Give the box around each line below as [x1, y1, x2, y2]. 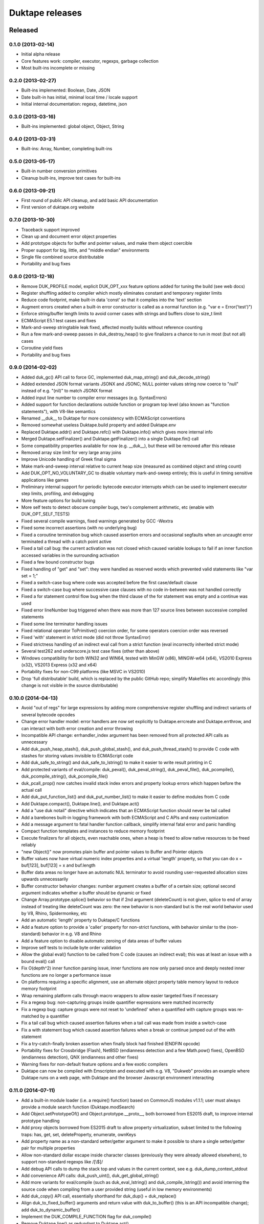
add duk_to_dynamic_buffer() [21, 1207, 81, 1213]
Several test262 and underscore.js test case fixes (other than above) [21, 648, 160, 654]
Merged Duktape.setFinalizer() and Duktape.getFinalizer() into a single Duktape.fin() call [21, 436, 199, 442]
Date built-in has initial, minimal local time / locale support [21, 94, 138, 100]
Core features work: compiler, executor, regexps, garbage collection [21, 58, 159, 64]
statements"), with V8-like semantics [21, 408, 96, 414]
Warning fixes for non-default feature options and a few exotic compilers [21, 1061, 168, 1067]
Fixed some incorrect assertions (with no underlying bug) [21, 525, 137, 531]
